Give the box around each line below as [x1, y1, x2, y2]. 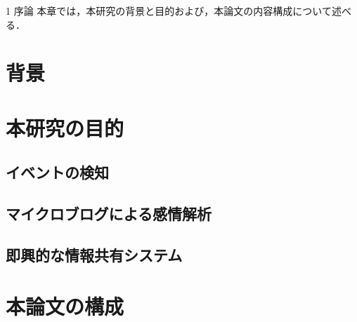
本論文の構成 [6, 292, 124, 321]
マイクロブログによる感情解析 [6, 203, 212, 224]
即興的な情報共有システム [6, 243, 183, 265]
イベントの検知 [6, 161, 109, 183]
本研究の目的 [6, 113, 124, 142]
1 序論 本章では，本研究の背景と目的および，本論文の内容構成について [6, 4, 332, 18]
